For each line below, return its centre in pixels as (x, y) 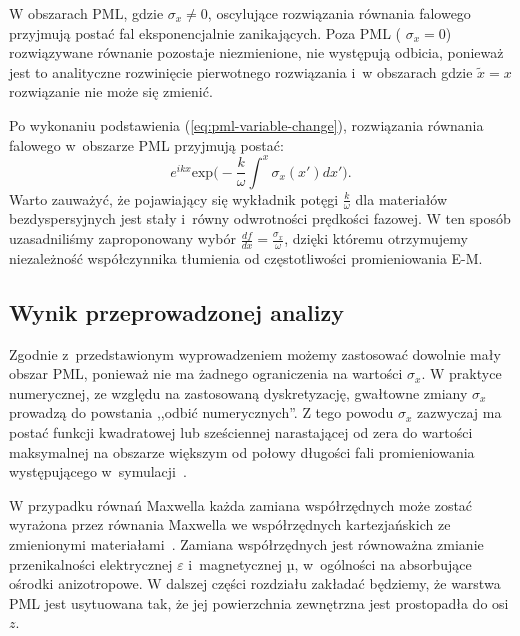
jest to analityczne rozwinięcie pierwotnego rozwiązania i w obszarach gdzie (241, 71)
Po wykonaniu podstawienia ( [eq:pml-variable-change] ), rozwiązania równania (246, 124)
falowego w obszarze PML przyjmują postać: (146, 144)
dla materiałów (401, 198)
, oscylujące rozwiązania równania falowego (339, 13)
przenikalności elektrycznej (91, 563)
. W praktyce (461, 373)
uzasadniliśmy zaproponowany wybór (122, 238)
